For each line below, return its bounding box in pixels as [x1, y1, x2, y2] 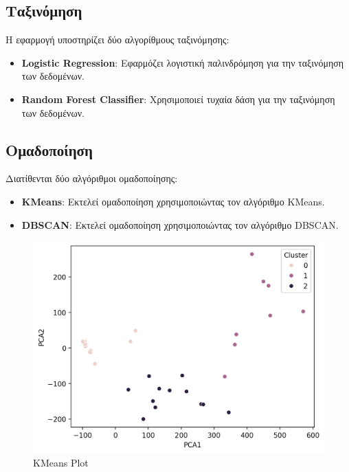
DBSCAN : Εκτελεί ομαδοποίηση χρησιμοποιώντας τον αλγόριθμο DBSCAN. [21, 217, 339, 232]
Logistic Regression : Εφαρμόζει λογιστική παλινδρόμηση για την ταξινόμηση [21, 55, 344, 69]
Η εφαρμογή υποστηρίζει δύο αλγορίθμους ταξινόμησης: [5, 32, 229, 47]
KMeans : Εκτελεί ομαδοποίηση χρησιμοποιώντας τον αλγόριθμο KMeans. [21, 194, 325, 208]
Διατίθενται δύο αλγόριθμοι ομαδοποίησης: [5, 171, 178, 186]
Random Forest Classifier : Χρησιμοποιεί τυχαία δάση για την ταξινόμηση [21, 91, 335, 106]
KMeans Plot [33, 456, 89, 470]
